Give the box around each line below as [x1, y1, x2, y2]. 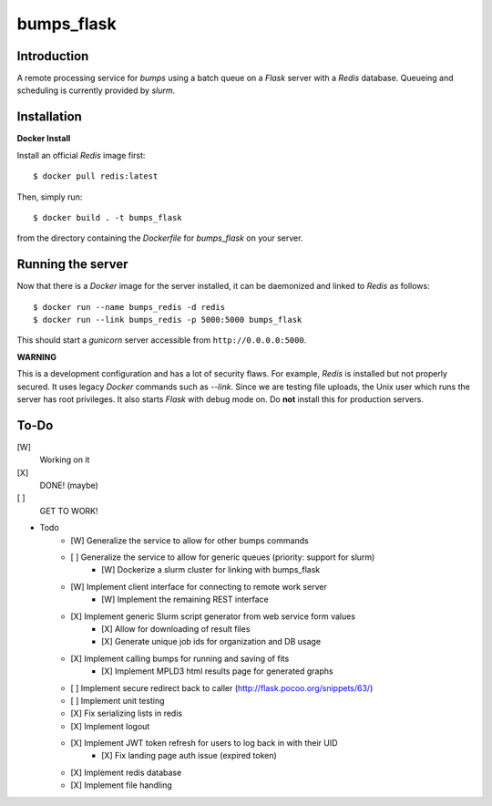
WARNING [16, 351, 56, 362]
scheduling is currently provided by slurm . [16, 85, 176, 96]
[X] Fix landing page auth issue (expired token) [101, 750, 277, 761]
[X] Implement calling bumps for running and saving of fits [70, 653, 290, 664]
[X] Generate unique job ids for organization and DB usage [101, 636, 322, 647]
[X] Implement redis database [70, 767, 182, 778]
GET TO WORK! [39, 505, 99, 516]
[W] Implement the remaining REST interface [101, 594, 269, 605]
